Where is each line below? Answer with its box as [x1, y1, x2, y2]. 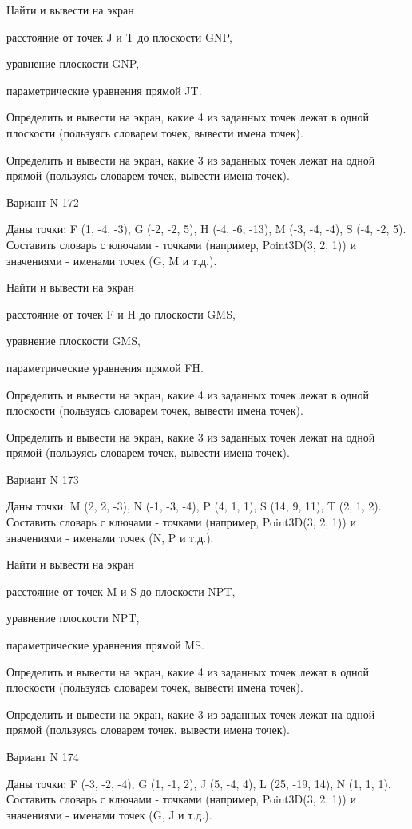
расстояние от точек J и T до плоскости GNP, [6, 28, 232, 45]
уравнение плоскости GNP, [6, 55, 140, 72]
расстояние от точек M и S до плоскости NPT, [6, 582, 236, 599]
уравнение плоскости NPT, [6, 609, 140, 626]
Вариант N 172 [6, 193, 79, 210]
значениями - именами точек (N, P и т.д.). [6, 529, 214, 545]
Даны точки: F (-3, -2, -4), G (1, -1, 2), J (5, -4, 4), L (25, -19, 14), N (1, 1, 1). [6, 775, 391, 791]
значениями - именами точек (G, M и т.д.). [6, 252, 217, 268]
